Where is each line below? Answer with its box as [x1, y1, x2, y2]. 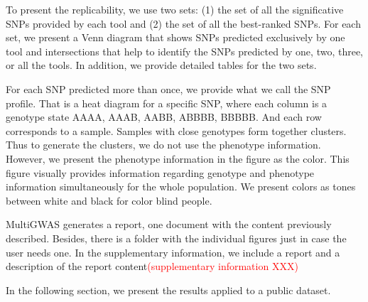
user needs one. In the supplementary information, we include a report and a [6, 244, 340, 259]
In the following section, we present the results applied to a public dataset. [6, 282, 331, 297]
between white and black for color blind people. [6, 193, 212, 207]
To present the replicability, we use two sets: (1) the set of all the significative [6, 2, 344, 16]
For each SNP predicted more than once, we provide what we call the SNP [6, 81, 331, 96]
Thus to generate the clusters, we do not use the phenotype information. [6, 137, 321, 152]
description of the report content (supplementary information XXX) [6, 259, 298, 274]
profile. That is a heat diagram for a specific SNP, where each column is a [6, 95, 328, 110]
